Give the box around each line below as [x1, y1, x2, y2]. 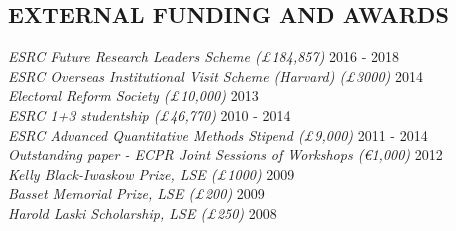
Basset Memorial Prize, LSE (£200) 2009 [8, 183, 265, 204]
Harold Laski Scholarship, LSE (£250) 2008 [8, 202, 277, 223]
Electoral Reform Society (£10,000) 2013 [8, 85, 259, 106]
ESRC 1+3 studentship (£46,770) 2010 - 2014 [8, 104, 291, 125]
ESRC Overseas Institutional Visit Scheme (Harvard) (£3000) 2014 [8, 65, 423, 86]
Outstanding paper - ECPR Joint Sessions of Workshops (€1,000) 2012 [8, 144, 443, 165]
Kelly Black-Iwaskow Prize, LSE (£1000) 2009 [8, 163, 295, 184]
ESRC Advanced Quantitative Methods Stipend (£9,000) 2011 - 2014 [8, 124, 428, 145]
